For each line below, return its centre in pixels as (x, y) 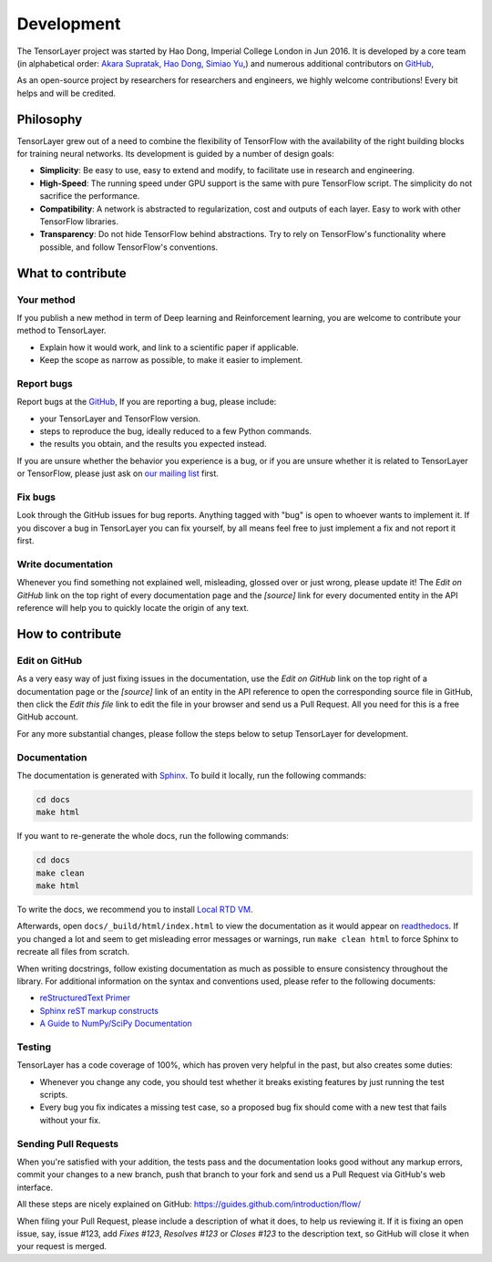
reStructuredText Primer (85, 998)
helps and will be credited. (66, 93)
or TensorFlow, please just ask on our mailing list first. (118, 473)
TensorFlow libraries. (79, 221)
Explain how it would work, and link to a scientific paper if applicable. (169, 347)
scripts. (54, 1095)
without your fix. (70, 1120)
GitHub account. (48, 717)
